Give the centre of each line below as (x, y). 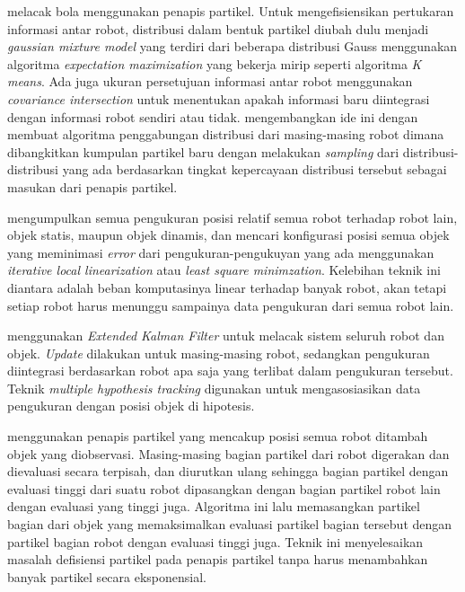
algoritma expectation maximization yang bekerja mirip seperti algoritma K (215, 63)
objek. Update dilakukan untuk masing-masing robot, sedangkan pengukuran (219, 353)
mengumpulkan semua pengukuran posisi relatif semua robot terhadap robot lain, (232, 217)
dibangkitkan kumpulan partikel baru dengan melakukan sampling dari (203, 151)
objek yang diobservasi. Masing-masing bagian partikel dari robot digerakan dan (228, 453)
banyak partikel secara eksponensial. (107, 576)
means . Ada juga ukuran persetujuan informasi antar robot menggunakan (210, 81)
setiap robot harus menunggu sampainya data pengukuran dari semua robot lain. (231, 305)
